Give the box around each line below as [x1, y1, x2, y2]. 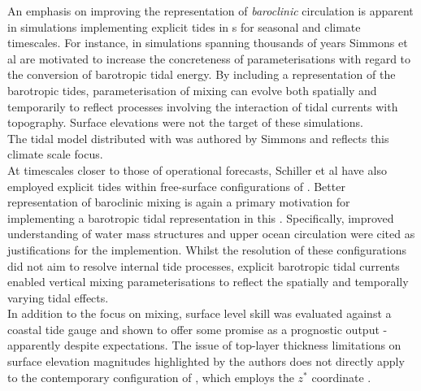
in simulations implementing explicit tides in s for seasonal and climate [7, 18, 361, 35]
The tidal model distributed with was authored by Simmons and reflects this [7, 129, 389, 146]
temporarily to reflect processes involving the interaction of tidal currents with [7, 98, 398, 115]
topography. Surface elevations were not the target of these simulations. [7, 114, 363, 131]
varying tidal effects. [7, 289, 109, 306]
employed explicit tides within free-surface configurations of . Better [7, 177, 345, 194]
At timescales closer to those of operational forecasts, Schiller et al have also [7, 161, 387, 178]
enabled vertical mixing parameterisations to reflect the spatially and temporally [7, 273, 409, 290]
